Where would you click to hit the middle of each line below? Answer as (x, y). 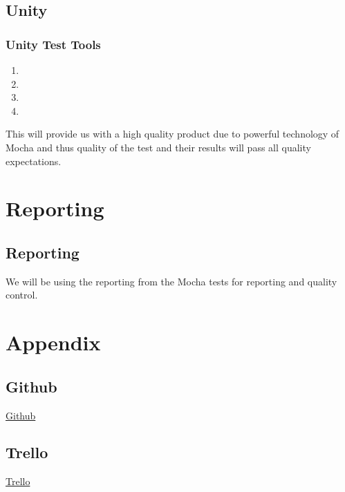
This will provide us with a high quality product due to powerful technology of (172, 134)
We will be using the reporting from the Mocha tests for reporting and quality (171, 281)
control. (22, 295)
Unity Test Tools (53, 44)
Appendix (53, 342)
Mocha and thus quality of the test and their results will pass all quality (158, 147)
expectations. (34, 161)
